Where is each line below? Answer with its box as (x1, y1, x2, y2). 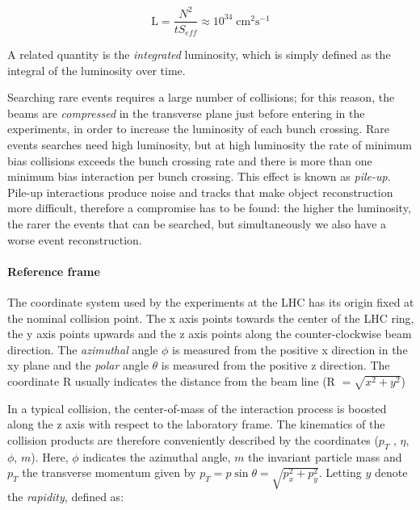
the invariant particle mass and (248, 448, 402, 465)
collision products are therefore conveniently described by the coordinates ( (7, 431, 379, 448)
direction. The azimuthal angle (7, 341, 158, 357)
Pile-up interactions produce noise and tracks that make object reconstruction (7, 183, 393, 200)
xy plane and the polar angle (7, 357, 149, 374)
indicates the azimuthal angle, (82, 448, 231, 465)
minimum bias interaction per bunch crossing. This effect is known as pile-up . (7, 168, 391, 185)
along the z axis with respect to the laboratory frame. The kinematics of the (7, 416, 385, 433)
